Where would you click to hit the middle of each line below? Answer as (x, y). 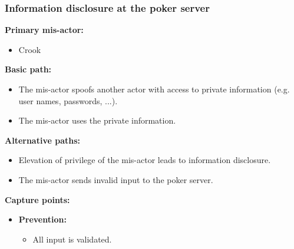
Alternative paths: (42, 140)
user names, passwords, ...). (68, 100)
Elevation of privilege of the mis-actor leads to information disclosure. (145, 160)
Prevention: (42, 219)
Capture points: (37, 199)
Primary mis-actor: (44, 30)
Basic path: (28, 69)
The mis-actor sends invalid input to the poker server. (116, 179)
